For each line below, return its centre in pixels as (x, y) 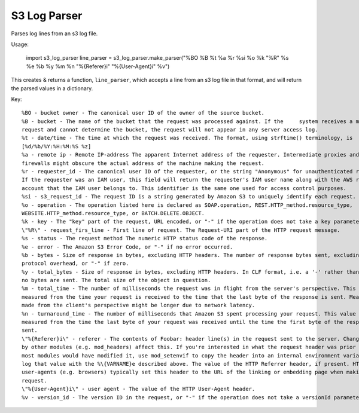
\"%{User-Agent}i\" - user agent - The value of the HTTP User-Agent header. (139, 389)
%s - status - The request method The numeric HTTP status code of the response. (145, 238)
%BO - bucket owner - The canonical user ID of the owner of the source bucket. (143, 113)
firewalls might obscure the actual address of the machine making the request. (143, 163)
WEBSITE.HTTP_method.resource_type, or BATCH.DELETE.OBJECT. (113, 213)
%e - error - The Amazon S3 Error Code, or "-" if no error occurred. (127, 247)
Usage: (20, 44)
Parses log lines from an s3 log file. (54, 33)
